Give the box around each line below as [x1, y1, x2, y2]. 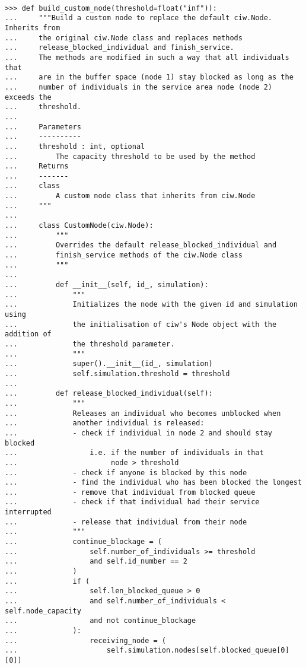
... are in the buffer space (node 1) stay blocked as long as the [5, 73, 294, 82]
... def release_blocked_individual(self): [5, 389, 213, 398]
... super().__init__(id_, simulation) [5, 360, 213, 368]
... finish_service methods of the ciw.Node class [5, 251, 243, 260]
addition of [5, 330, 52, 339]
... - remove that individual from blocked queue [5, 488, 256, 497]
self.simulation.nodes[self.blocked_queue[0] [106, 646, 289, 655]
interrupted [5, 508, 52, 517]
